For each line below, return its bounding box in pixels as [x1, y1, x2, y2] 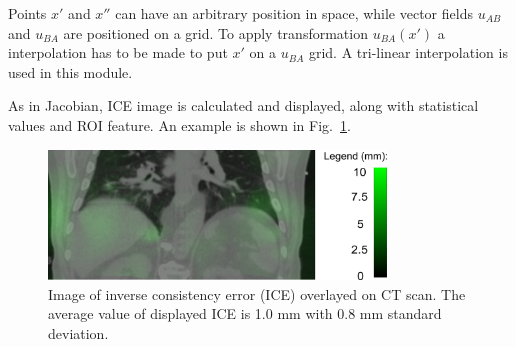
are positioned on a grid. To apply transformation [63, 22, 368, 43]
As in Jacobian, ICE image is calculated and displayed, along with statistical [8, 95, 479, 116]
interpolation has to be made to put [8, 42, 228, 63]
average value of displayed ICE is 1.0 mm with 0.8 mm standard [48, 303, 442, 324]
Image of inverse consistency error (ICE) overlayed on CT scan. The [48, 283, 466, 304]
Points [8, 3, 47, 23]
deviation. [48, 322, 109, 343]
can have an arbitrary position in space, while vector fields [115, 3, 473, 23]
